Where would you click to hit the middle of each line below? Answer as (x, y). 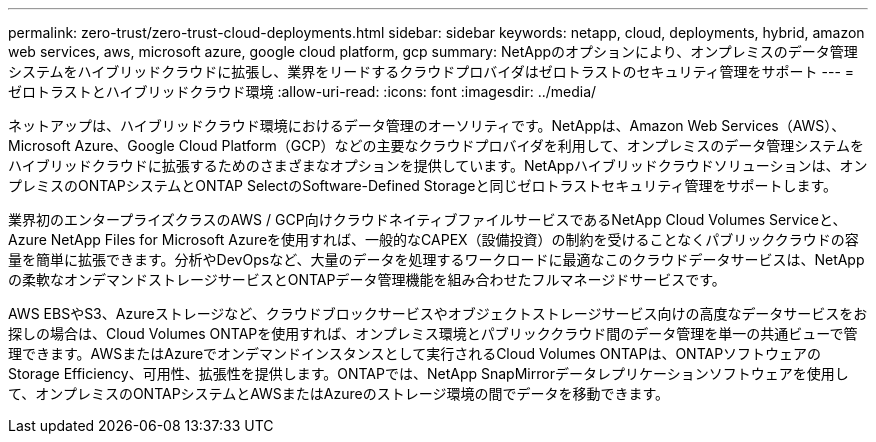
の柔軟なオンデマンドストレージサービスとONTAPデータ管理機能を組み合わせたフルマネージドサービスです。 (367, 279)
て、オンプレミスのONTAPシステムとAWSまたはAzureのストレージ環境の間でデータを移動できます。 (338, 393)
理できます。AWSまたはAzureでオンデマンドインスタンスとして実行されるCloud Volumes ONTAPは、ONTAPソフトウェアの (415, 353)
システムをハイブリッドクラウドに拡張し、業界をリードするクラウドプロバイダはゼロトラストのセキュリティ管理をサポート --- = (431, 71)
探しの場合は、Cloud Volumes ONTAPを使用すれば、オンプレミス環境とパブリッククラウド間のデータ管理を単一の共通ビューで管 (433, 333)
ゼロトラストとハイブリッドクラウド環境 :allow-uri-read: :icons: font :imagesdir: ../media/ (302, 91)
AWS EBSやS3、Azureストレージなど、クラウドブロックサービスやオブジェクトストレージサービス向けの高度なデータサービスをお (438, 313)
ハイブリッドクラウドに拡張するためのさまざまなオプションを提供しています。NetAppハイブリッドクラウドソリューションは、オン (438, 165)
